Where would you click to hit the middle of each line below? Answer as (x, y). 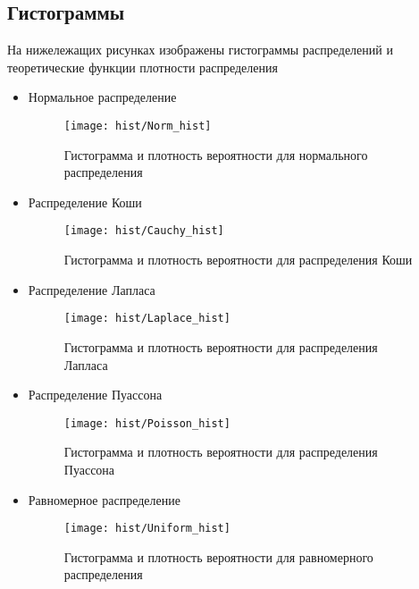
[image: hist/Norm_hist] (138, 126)
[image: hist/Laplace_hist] (147, 319)
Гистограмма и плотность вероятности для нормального (216, 154)
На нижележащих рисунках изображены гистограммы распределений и (200, 50)
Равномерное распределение (104, 499)
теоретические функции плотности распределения (142, 67)
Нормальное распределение (102, 97)
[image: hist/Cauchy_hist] (144, 231)
